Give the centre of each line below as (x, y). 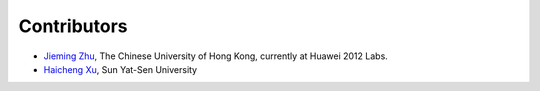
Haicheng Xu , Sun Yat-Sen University (120, 69)
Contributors (73, 26)
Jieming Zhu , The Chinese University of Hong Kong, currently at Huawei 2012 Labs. (216, 56)
